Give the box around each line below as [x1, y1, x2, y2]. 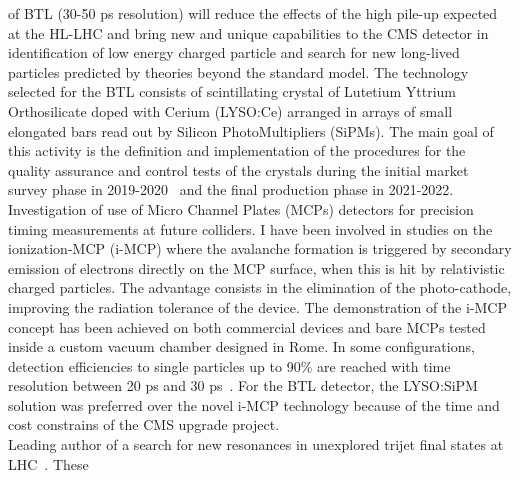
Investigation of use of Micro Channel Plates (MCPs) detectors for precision [8, 198, 474, 219]
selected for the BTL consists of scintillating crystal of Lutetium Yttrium [8, 81, 456, 102]
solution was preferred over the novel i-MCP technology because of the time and [8, 394, 500, 415]
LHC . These [8, 453, 89, 474]
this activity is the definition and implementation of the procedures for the [8, 140, 466, 161]
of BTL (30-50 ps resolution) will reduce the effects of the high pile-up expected [8, 3, 498, 23]
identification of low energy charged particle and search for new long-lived [8, 42, 460, 63]
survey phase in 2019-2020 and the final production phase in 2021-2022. [8, 179, 454, 200]
